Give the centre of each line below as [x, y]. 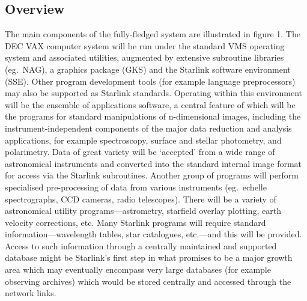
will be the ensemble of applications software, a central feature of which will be [150, 104]
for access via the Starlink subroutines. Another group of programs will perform [152, 175]
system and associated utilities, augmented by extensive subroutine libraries [144, 57]
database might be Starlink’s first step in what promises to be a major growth [149, 257]
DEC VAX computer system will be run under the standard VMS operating [145, 45]
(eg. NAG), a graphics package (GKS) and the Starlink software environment [148, 69]
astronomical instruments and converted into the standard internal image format [153, 163]
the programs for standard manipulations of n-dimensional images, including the [153, 116]
